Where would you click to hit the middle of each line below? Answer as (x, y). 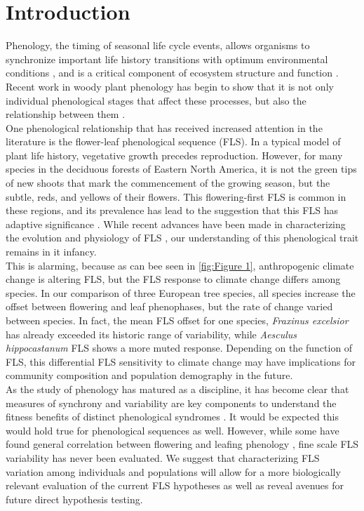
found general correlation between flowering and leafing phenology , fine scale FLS (182, 444)
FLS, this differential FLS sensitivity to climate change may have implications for (181, 361)
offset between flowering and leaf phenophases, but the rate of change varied (169, 306)
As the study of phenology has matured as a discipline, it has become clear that (177, 389)
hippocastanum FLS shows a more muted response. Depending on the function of (179, 348)
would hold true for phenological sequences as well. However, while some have (173, 430)
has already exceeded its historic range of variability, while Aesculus (151, 334)
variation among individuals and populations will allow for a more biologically (173, 471)
